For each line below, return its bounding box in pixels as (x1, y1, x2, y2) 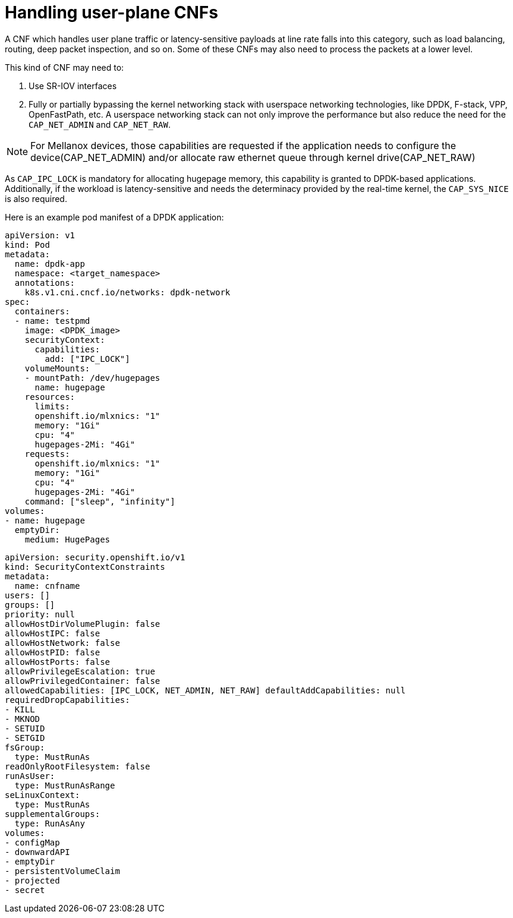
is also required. (5, 193, 67, 204)
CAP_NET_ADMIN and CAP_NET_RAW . (29, 119, 171, 130)
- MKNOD (5, 714, 40, 724)
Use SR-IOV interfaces (29, 80, 117, 91)
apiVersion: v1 (5, 230, 75, 240)
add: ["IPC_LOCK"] (45, 354, 130, 364)
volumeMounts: (24, 363, 90, 373)
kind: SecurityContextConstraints (5, 561, 165, 572)
